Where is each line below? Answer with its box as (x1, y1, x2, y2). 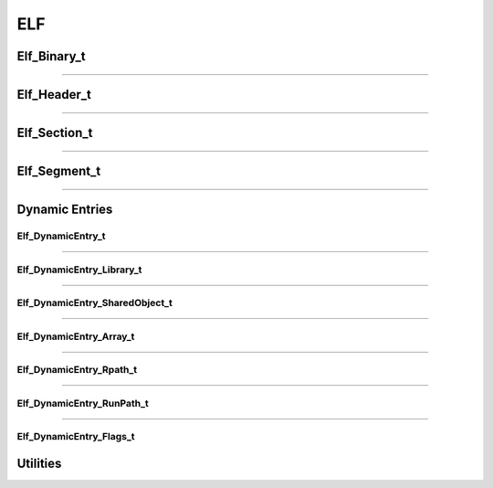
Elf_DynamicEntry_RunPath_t (16, 397, 150, 409)
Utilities (16, 455, 62, 471)
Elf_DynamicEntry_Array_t (16, 330, 135, 343)
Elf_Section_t (16, 125, 93, 141)
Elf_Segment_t (16, 164, 101, 179)
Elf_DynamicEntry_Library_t (16, 263, 142, 276)
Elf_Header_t (16, 87, 91, 102)
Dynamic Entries (16, 202, 113, 217)
